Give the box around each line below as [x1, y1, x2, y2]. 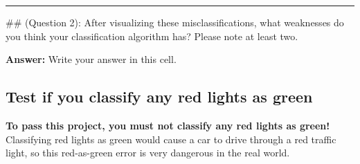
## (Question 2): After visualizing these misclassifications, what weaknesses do [6, 15, 344, 29]
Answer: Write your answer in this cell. [6, 52, 177, 66]
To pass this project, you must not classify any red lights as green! [6, 118, 330, 132]
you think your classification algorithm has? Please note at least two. [6, 28, 298, 43]
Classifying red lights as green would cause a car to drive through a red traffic [6, 131, 336, 146]
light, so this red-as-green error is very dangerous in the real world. [6, 145, 290, 160]
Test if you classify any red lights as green [6, 86, 313, 107]
